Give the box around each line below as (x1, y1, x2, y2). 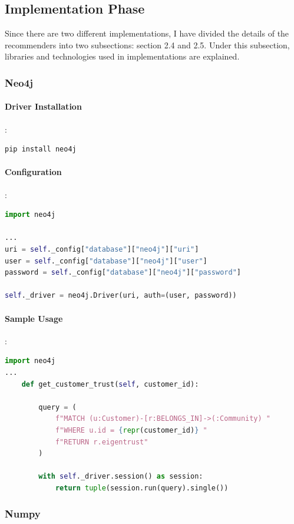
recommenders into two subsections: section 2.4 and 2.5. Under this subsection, (5, 38, 290, 51)
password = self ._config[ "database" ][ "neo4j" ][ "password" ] (5, 268, 241, 277)
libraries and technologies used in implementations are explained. (5, 50, 240, 62)
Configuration (5, 166, 62, 178)
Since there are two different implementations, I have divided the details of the (5, 27, 289, 39)
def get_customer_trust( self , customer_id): (21, 380, 199, 388)
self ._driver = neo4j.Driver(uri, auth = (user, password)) (5, 291, 237, 300)
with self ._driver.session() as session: (38, 472, 203, 481)
